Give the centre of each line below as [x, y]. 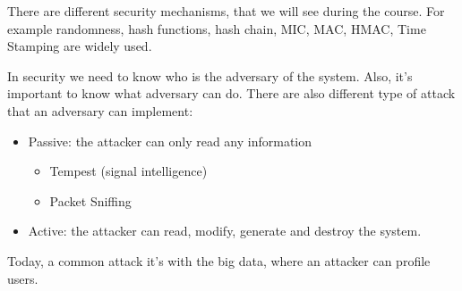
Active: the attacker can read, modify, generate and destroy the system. [225, 231]
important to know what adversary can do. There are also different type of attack [231, 93]
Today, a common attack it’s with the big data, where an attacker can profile [219, 260]
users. [23, 278]
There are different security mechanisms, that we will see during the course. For [226, 11]
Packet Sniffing [90, 200]
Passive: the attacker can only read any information [170, 141]
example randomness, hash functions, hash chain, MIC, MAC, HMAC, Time [217, 28]
